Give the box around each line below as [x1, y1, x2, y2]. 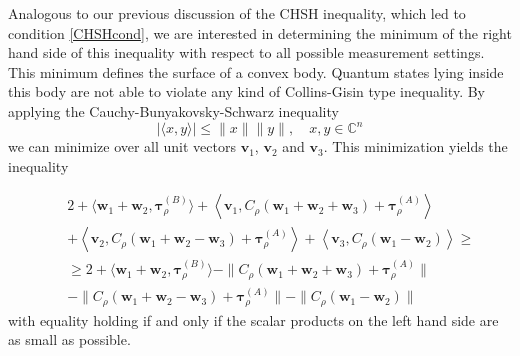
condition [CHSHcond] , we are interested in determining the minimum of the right [8, 22, 512, 43]
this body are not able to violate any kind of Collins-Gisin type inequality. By [8, 81, 486, 102]
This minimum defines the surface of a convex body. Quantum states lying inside [8, 61, 504, 82]
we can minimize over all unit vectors [8, 136, 237, 157]
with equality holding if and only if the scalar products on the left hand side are [8, 309, 499, 330]
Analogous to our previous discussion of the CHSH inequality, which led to [8, 3, 466, 23]
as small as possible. [8, 329, 131, 350]
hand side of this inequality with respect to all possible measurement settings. [8, 42, 485, 63]
